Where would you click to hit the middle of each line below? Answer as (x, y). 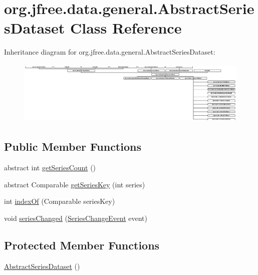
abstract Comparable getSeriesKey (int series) (75, 184)
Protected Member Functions (82, 245)
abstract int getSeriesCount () (50, 168)
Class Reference (126, 28)
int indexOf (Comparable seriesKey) (60, 201)
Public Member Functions (73, 147)
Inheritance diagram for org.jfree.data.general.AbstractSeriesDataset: (110, 52)
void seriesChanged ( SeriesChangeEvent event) (76, 218)
